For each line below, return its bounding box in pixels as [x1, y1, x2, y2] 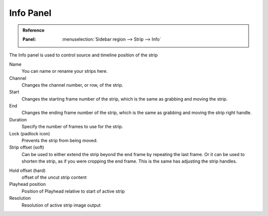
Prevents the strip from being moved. [21, 138, 98, 144]
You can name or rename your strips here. [21, 68, 108, 74]
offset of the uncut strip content [21, 174, 87, 180]
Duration [9, 116, 27, 122]
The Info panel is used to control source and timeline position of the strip [9, 52, 158, 58]
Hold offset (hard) [9, 167, 46, 173]
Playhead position [9, 181, 46, 187]
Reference [22, 27, 45, 33]
